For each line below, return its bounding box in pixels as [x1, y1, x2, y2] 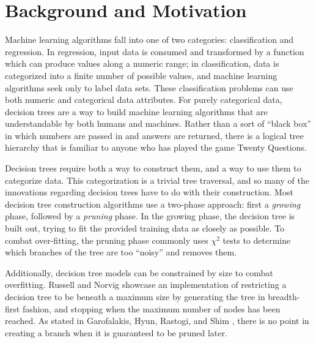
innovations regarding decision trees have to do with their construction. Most [5, 186, 293, 198]
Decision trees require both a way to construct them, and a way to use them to [5, 162, 301, 175]
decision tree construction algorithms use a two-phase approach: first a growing [5, 197, 301, 210]
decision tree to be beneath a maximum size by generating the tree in [5, 290, 265, 303]
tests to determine [222, 233, 291, 246]
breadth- [268, 290, 300, 303]
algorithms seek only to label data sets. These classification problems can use [5, 81, 293, 94]
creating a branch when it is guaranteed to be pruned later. [5, 326, 227, 339]
